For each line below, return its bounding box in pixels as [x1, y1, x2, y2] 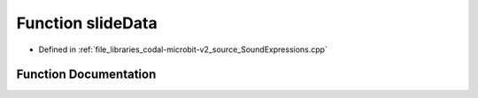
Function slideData [16, 13, 158, 33]
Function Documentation [16, 67, 157, 82]
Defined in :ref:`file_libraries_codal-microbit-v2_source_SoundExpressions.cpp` [38, 44, 328, 55]
